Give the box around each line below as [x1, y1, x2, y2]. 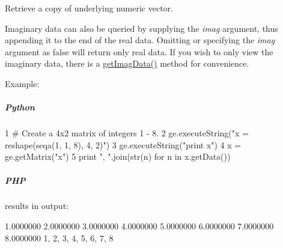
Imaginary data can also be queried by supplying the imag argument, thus [5, 22, 278, 34]
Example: [5, 77, 40, 89]
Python [5, 101, 35, 113]
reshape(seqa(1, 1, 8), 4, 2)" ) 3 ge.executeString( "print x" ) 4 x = [5, 138, 242, 151]
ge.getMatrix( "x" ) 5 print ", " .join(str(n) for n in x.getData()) [5, 150, 231, 163]
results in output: [5, 199, 68, 212]
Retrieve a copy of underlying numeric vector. [5, 2, 173, 14]
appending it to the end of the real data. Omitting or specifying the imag [5, 34, 275, 46]
